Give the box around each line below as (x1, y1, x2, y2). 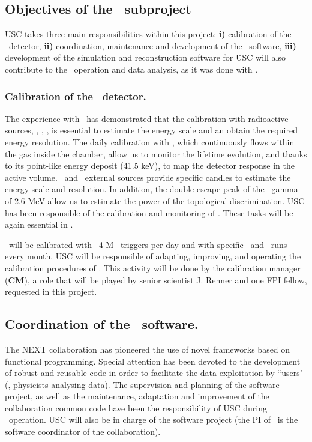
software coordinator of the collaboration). (5, 425, 161, 438)
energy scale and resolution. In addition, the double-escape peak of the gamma (5, 183, 298, 195)
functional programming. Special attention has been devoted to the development (5, 354, 301, 367)
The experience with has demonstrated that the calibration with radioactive (5, 112, 289, 124)
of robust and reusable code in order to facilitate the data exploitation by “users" (5, 366, 303, 379)
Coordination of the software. (5, 315, 199, 333)
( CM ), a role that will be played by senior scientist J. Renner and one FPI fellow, (5, 273, 307, 286)
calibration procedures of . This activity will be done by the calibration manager (5, 261, 301, 274)
